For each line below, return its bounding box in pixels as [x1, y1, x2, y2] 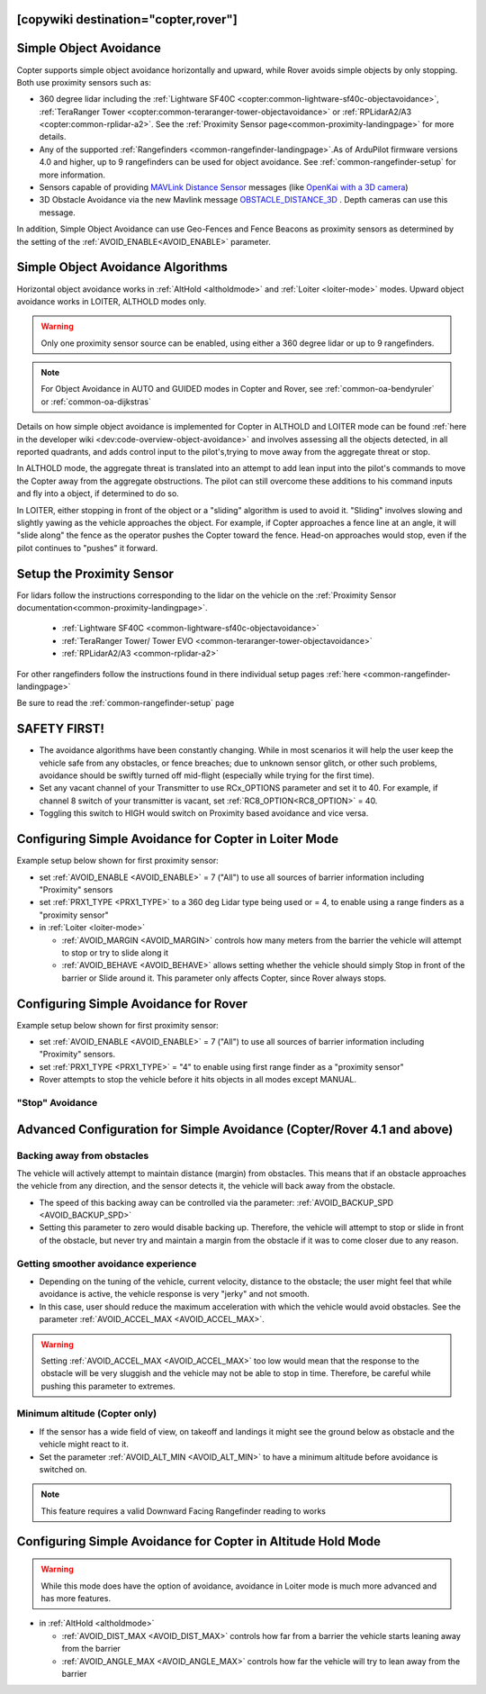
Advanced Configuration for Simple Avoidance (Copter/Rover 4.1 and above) [16, 1121, 454, 1137]
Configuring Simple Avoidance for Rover [16, 996, 247, 1011]
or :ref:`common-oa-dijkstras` [40, 396, 152, 407]
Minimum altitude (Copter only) [16, 1408, 157, 1420]
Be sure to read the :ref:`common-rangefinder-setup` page [16, 698, 235, 709]
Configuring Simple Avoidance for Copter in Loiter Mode [16, 831, 339, 847]
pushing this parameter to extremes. [40, 1381, 175, 1391]
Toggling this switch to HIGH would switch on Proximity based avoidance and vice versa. [39, 808, 369, 819]
